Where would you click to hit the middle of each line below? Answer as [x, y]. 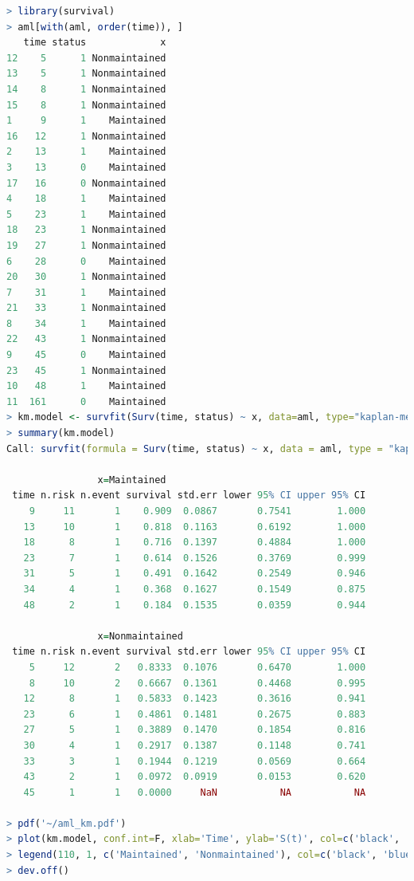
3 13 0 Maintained [86, 167]
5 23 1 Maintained [86, 214]
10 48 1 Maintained [86, 386]
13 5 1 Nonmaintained [86, 74]
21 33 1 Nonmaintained [86, 308]
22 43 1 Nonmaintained [86, 339]
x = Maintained [132, 480]
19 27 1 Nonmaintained [86, 245]
